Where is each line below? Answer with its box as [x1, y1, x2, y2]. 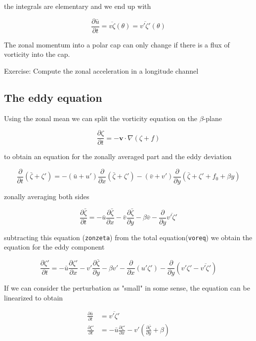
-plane [203, 113, 222, 123]
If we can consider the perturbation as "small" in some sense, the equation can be [4, 283, 250, 293]
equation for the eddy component [4, 242, 105, 252]
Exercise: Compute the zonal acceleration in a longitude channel [4, 65, 199, 76]
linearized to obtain [4, 292, 63, 302]
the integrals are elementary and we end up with [4, 1, 151, 11]
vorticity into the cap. [4, 49, 70, 59]
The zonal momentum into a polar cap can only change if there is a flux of [4, 39, 230, 49]
